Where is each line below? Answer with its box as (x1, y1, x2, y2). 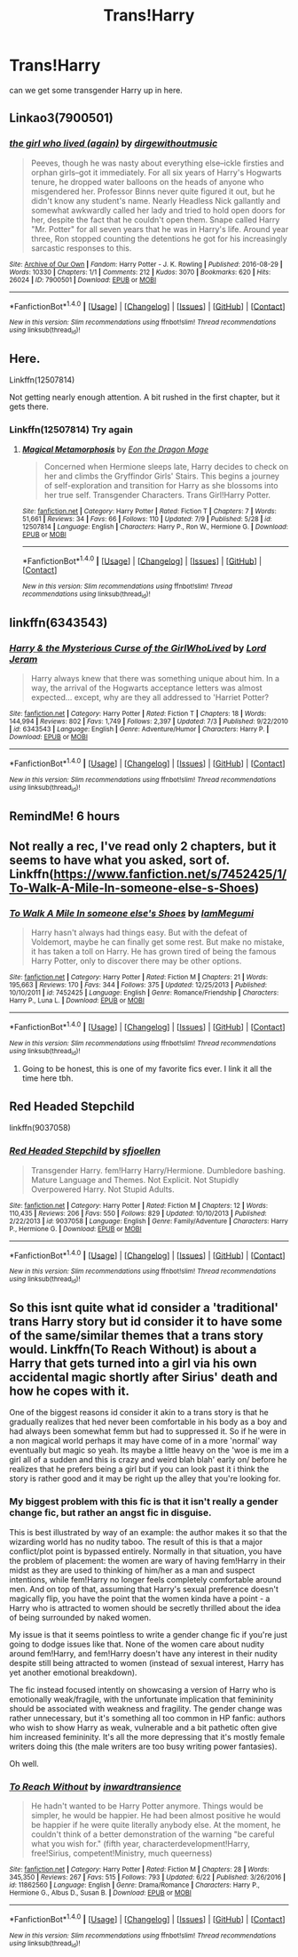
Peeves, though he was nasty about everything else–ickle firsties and (30, 157, 285, 168)
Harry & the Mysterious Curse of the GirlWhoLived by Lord (9, 642, 267, 655)
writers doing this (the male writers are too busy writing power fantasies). (9, 1741, 278, 1752)
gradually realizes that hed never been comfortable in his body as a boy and (9, 1416, 287, 1428)
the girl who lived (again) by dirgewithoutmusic (9, 137, 218, 149)
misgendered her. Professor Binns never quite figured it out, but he (30, 186, 276, 197)
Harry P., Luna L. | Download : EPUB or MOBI (9, 996, 145, 1005)
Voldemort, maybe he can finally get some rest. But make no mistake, (30, 937, 286, 947)
